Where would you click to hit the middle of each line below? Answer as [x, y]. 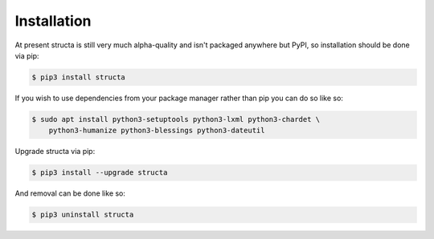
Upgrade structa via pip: [55, 152]
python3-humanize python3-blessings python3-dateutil [157, 131]
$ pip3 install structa [79, 77]
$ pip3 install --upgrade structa [100, 173]
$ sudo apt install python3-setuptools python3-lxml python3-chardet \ [176, 119]
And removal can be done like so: [70, 193]
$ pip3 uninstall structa [83, 215]
